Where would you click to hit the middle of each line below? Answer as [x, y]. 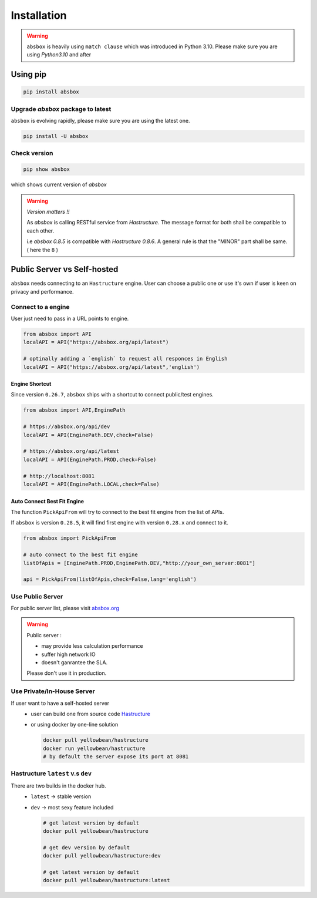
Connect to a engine [40, 307]
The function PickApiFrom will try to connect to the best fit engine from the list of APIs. [117, 512]
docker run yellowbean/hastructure [94, 748]
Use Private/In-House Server [53, 691]
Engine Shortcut [31, 384]
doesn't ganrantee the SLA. [75, 662]
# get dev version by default [87, 847]
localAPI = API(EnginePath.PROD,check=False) [90, 459]
